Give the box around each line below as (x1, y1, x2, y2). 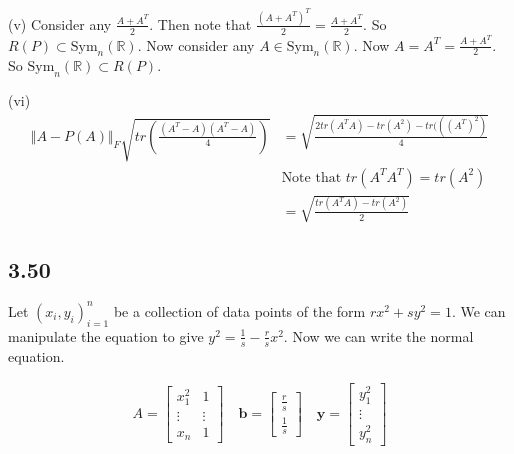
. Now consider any (137, 34, 255, 55)
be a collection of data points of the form (113, 300, 366, 321)
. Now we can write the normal (283, 325, 474, 346)
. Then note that (149, 13, 252, 34)
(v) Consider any (8, 13, 112, 34)
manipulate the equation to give (8, 325, 204, 346)
